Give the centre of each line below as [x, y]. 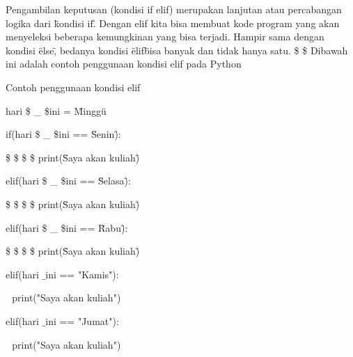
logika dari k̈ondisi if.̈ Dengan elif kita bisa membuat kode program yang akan [173, 23]
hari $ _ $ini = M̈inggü [56, 110]
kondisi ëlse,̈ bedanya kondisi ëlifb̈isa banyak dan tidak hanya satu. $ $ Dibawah [177, 50]
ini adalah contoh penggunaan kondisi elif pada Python [124, 64]
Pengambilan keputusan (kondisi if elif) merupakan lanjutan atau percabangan [174, 9]
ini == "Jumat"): [82, 320]
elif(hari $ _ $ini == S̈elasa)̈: [68, 181]
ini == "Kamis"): [82, 274]
